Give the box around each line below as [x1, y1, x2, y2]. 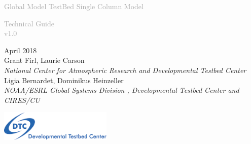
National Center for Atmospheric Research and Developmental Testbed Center [4, 64, 246, 75]
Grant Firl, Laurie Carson [4, 55, 85, 65]
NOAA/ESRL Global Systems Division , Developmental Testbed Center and [4, 85, 239, 95]
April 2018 [4, 45, 37, 55]
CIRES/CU [4, 94, 40, 105]
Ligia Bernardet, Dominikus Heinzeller [4, 75, 124, 85]
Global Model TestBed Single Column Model [4, 1, 144, 11]
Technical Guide [4, 18, 54, 28]
